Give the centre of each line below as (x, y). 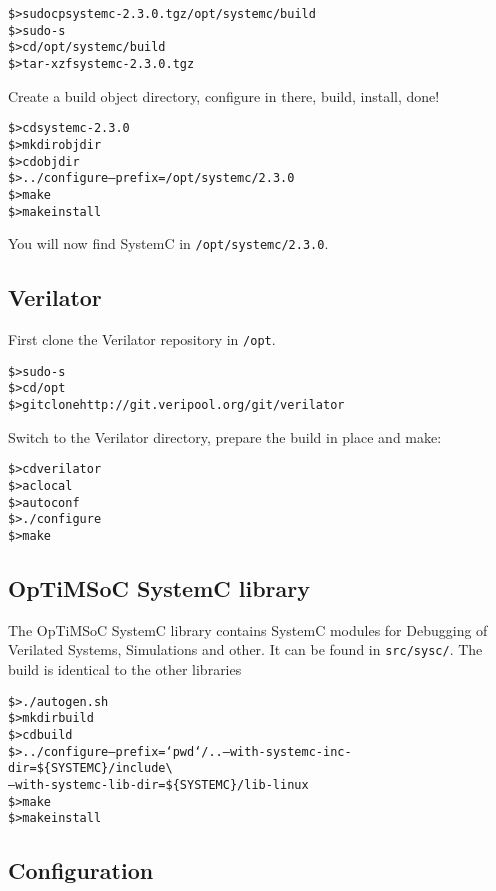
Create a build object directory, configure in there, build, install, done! (224, 95)
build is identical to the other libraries (125, 668)
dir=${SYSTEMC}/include (87, 768)
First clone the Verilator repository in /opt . (142, 339)
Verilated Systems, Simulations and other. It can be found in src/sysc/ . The (245, 649)
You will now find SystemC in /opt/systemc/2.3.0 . (168, 243)
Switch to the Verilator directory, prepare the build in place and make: (225, 436)
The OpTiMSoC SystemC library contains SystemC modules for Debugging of (248, 629)
